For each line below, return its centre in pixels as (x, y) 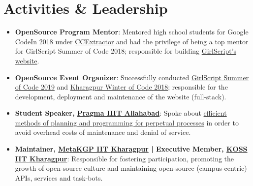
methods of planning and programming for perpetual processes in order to (127, 122)
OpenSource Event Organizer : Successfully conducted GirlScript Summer (132, 77)
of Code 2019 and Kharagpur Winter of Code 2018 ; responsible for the (121, 87)
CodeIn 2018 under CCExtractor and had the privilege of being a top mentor (132, 41)
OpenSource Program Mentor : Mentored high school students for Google (132, 32)
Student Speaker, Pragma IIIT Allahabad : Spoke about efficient (121, 113)
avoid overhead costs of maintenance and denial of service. (103, 132)
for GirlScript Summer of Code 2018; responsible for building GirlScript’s (126, 51)
